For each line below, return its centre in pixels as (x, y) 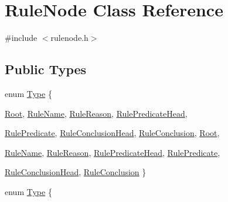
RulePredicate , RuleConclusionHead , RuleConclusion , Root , (112, 133)
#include (21, 38)
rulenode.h (69, 38)
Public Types (46, 69)
